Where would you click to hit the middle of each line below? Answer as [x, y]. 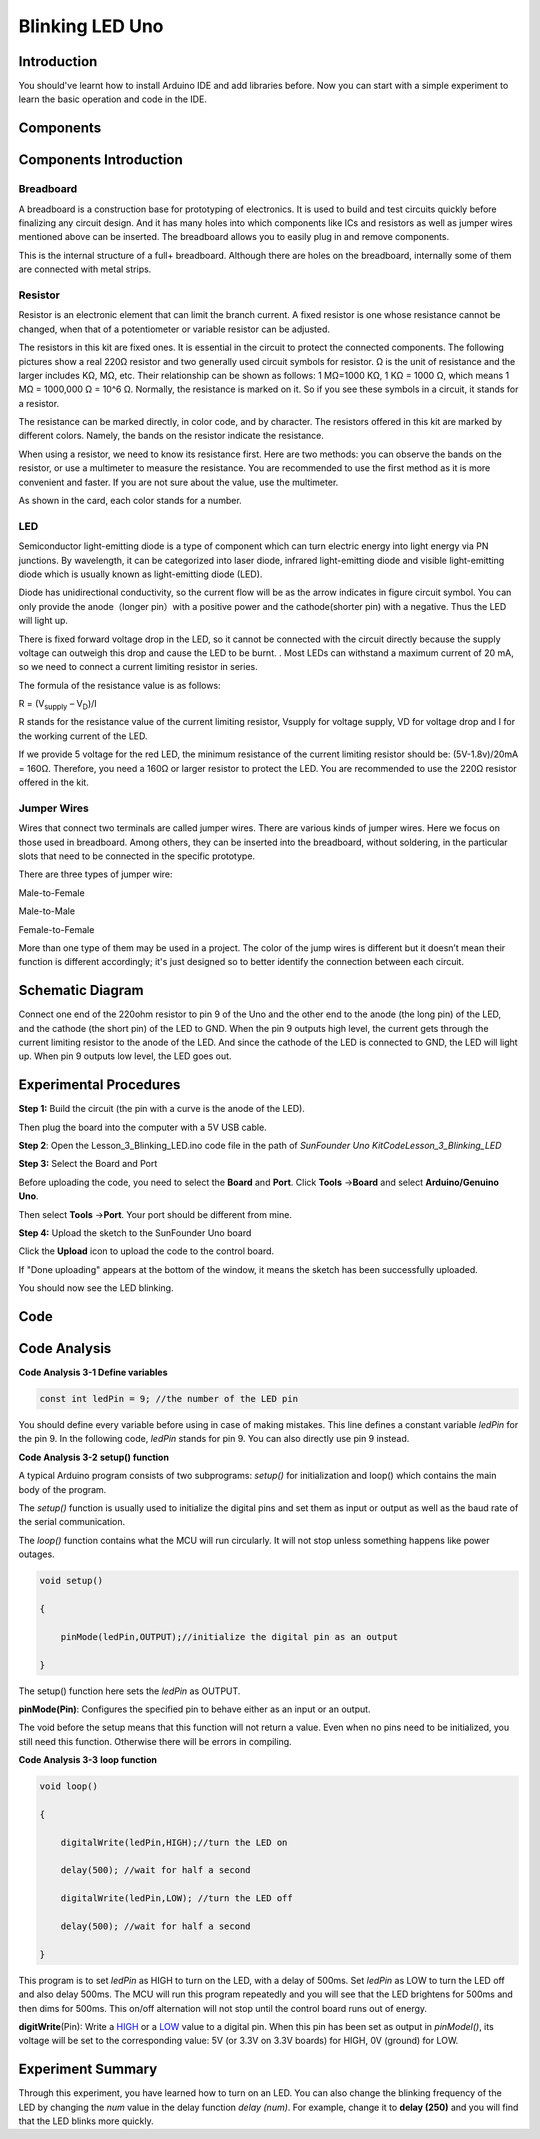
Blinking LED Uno [91, 26]
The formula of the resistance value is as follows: [119, 685]
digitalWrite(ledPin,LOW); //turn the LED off [177, 1898]
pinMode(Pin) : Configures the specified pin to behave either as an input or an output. [194, 1709]
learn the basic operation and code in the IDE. [112, 99]
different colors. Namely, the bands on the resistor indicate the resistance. [171, 436]
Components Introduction [101, 160]
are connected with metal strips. [85, 269]
